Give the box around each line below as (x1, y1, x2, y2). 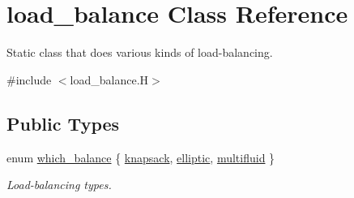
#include (6, 71, 52, 88)
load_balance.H (70, 71, 149, 88)
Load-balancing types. (6, 176, 112, 193)
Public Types (6, 110, 120, 136)
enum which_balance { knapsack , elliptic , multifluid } (6, 148, 275, 166)
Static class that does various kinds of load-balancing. (6, 44, 273, 61)
